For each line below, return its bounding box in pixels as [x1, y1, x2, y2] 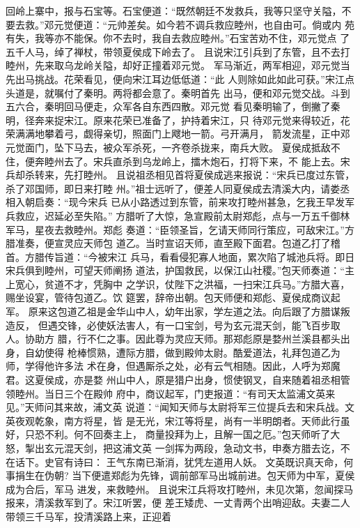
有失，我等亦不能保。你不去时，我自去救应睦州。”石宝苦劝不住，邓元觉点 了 [6, 31, 350, 45]
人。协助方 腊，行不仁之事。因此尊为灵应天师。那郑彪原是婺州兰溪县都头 [6, 331, 341, 346]
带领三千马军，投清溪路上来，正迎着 [6, 508, 171, 523]
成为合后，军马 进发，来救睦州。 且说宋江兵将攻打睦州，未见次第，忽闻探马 [6, 481, 354, 496]
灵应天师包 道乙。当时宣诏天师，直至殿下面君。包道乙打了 [63, 236, 331, 250]
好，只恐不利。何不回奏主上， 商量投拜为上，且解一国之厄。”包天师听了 [6, 427, 331, 442]
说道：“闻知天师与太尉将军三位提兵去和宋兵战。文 [125, 400, 354, 414]
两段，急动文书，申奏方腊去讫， [194, 441, 341, 455]
